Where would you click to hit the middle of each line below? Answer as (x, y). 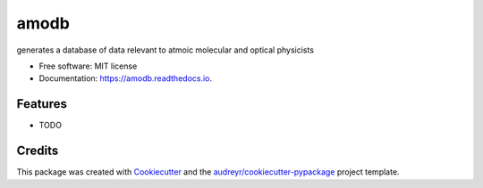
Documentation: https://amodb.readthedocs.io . (126, 78)
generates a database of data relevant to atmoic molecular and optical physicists (165, 50)
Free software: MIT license (88, 66)
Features (42, 104)
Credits (38, 151)
